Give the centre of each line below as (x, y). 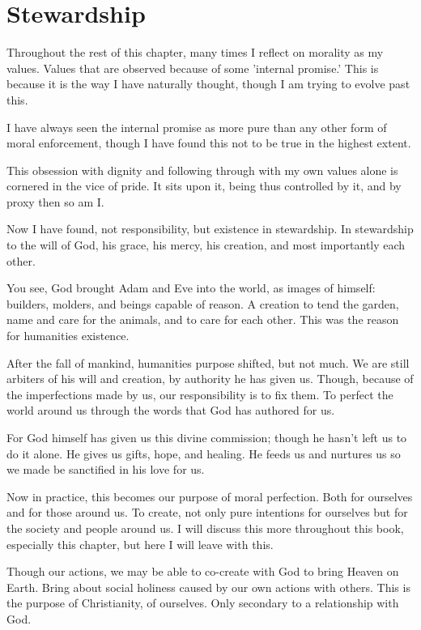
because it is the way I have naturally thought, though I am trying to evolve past (208, 84)
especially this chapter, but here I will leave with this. (140, 544)
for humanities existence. (68, 336)
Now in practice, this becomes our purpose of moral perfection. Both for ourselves (210, 496)
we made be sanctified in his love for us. (106, 469)
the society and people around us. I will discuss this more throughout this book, (205, 528)
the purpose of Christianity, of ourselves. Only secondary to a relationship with (203, 603)
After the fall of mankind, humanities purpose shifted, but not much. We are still (208, 362)
